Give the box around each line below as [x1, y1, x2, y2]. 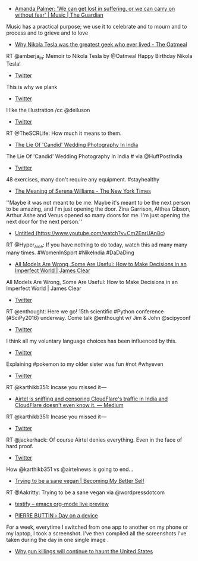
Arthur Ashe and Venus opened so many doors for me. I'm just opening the [6, 211, 190, 218]
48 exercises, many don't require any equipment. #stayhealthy [6, 175, 159, 183]
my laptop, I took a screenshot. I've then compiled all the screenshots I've [6, 529, 187, 537]
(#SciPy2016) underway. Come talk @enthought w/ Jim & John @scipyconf [6, 314, 191, 321]
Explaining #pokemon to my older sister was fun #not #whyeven [6, 360, 164, 368]
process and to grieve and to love [6, 29, 88, 36]
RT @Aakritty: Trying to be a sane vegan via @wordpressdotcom [6, 489, 165, 496]
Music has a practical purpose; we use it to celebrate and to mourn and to [6, 23, 187, 30]
